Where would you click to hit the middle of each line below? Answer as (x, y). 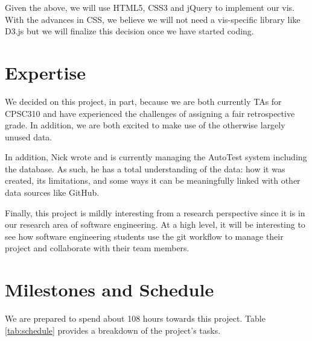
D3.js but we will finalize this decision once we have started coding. (129, 31)
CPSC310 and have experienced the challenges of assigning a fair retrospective (150, 113)
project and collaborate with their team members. (97, 248)
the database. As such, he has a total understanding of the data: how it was (145, 168)
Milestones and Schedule (110, 289)
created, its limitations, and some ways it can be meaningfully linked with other (153, 180)
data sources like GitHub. (52, 192)
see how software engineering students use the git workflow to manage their (144, 236)
